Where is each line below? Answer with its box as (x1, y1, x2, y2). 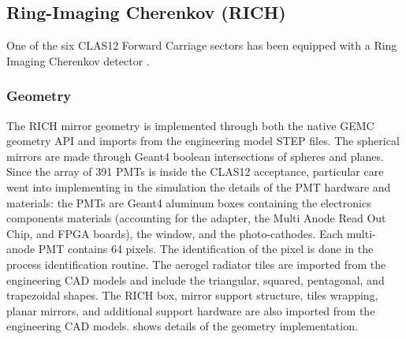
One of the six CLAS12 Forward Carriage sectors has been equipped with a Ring (6, 37, 397, 54)
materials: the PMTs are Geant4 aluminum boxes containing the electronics (6, 194, 371, 210)
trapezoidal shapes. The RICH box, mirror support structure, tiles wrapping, (6, 287, 378, 304)
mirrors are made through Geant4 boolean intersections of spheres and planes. (6, 147, 384, 164)
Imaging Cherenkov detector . (6, 52, 150, 69)
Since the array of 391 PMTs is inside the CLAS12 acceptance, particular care (6, 163, 384, 180)
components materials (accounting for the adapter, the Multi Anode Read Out (6, 210, 386, 226)
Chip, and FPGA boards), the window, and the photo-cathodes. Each (6, 225, 344, 241)
